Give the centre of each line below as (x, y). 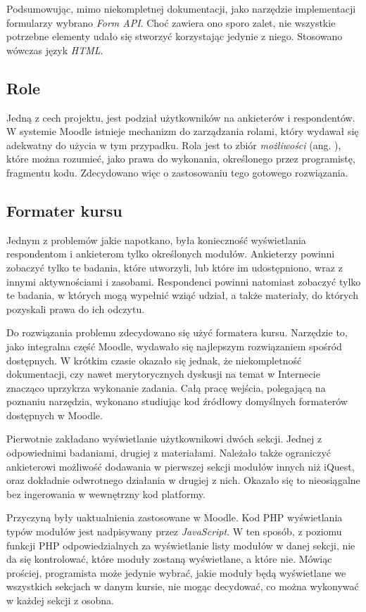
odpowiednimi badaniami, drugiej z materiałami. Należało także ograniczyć (169, 453)
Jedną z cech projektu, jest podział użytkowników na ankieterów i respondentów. (181, 117)
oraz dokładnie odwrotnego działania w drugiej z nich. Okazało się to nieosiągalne (183, 480)
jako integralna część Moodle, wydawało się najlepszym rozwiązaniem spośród (174, 346)
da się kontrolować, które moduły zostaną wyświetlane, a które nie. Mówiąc (169, 559)
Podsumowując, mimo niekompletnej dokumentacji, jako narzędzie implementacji (181, 8)
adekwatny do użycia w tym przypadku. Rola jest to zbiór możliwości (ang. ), (174, 145)
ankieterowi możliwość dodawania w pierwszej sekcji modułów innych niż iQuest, (181, 466)
